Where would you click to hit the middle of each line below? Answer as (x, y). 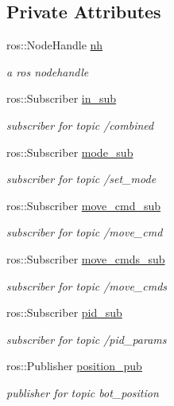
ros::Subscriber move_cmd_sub (84, 205)
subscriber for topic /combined (80, 125)
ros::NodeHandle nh (55, 45)
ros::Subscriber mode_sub (70, 152)
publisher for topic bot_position (83, 392)
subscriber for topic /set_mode (81, 179)
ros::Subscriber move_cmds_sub (86, 258)
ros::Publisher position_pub (74, 366)
